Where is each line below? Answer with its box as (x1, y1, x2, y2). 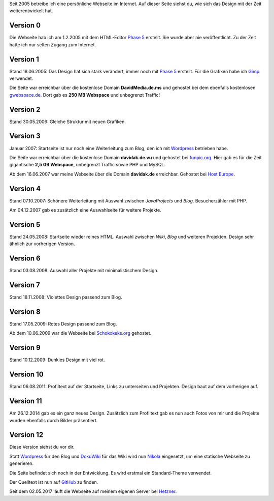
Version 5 (9, 220, 41, 229)
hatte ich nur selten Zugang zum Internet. (9, 41, 96, 48)
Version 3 (9, 132, 41, 140)
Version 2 (9, 105, 41, 114)
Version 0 (9, 21, 41, 30)
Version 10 (9, 370, 44, 379)
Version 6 (9, 254, 41, 263)
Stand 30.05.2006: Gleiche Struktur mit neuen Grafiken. (9, 119, 126, 125)
